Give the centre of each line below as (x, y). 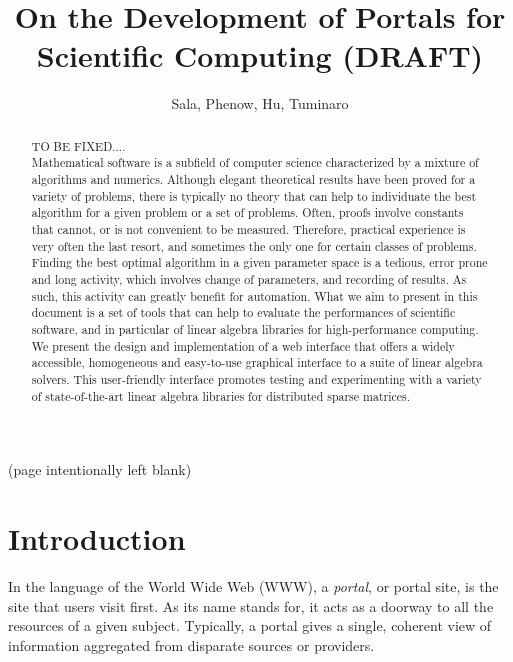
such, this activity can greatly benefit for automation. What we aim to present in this (254, 295)
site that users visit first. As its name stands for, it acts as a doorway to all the (251, 605)
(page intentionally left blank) (100, 469)
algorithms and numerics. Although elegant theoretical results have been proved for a (253, 179)
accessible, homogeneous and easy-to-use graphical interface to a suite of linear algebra (257, 362)
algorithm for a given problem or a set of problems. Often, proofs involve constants (247, 212)
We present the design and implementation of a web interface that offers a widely (243, 345)
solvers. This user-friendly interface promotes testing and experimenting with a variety (256, 378)
